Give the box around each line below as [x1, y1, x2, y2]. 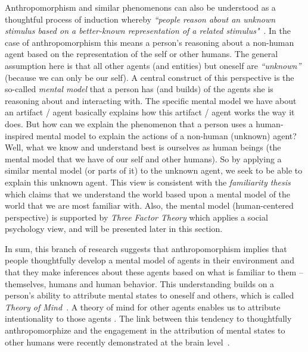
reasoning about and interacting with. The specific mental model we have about [5, 94, 297, 106]
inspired [5, 129, 34, 142]
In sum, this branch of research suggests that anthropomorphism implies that [5, 242, 287, 254]
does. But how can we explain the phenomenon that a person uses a [5, 117, 253, 130]
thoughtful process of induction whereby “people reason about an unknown [5, 12, 276, 25]
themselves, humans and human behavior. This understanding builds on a [5, 277, 275, 290]
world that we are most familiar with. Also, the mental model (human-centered [5, 199, 294, 212]
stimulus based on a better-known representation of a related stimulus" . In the [5, 24, 291, 37]
